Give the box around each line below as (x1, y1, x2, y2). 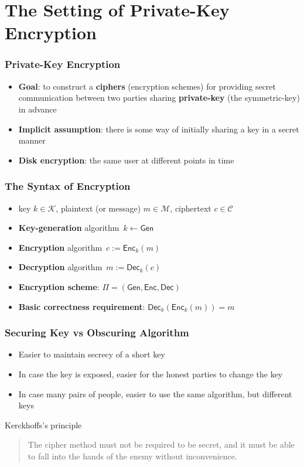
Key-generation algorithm (18, 221, 119, 234)
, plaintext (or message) (56, 202, 141, 214)
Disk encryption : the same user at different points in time (18, 154, 234, 166)
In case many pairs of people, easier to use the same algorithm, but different (18, 387, 292, 400)
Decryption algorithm (18, 261, 103, 273)
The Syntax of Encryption (5, 179, 131, 193)
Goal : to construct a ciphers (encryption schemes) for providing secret (18, 80, 276, 92)
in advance (18, 103, 57, 115)
